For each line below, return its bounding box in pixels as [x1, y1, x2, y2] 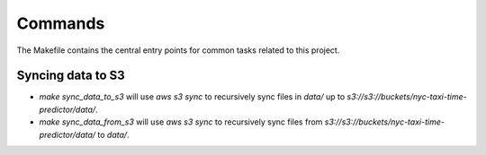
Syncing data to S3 [16, 68, 125, 83]
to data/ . [97, 129, 130, 140]
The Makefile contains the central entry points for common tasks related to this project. [16, 45, 340, 56]
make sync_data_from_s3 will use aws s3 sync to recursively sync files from [39, 116, 323, 127]
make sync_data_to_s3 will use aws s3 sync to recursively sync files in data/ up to [39, 91, 346, 102]
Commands [16, 13, 105, 33]
